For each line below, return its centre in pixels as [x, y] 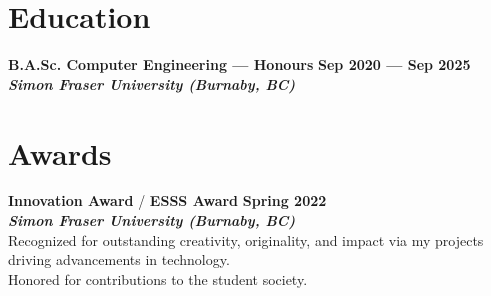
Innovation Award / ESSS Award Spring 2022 [167, 200]
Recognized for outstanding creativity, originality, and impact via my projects [246, 239]
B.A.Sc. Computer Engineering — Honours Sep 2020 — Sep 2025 [239, 64]
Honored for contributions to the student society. [158, 278]
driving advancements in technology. [119, 259]
